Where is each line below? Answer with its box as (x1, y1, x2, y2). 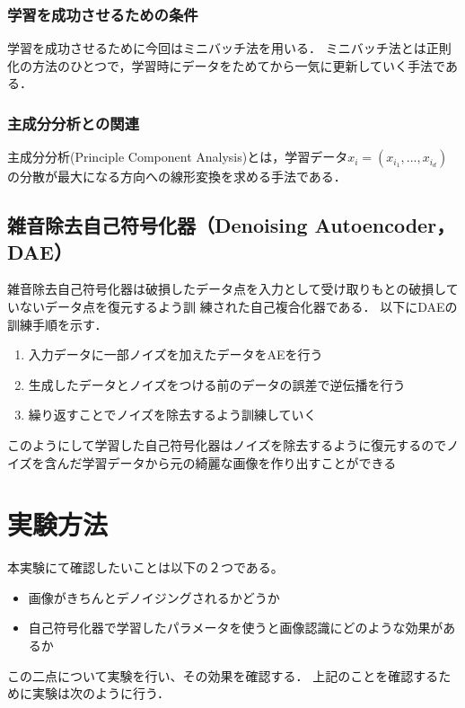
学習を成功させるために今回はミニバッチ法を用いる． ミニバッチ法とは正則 (7, 39, 452, 58)
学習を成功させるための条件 (7, 3, 198, 25)
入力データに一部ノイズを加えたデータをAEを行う (28, 345, 323, 364)
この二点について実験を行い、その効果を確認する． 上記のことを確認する (7, 666, 439, 685)
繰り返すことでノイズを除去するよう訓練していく (28, 405, 317, 424)
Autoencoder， (314, 211, 456, 239)
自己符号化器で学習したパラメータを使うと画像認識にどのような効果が (28, 618, 443, 637)
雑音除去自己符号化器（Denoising (7, 211, 308, 239)
